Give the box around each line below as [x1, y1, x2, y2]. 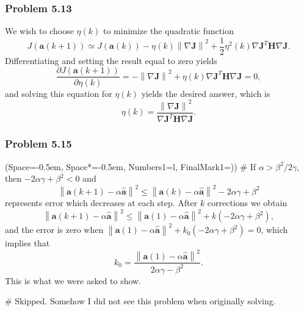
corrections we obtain [207, 196, 288, 209]
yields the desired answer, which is [141, 87, 270, 99]
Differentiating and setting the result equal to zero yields [5, 54, 217, 66]
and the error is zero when [5, 223, 104, 236]
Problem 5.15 [5, 136, 72, 151]
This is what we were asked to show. [5, 274, 142, 287]
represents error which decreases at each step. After [5, 196, 198, 209]
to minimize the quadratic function [103, 24, 234, 37]
